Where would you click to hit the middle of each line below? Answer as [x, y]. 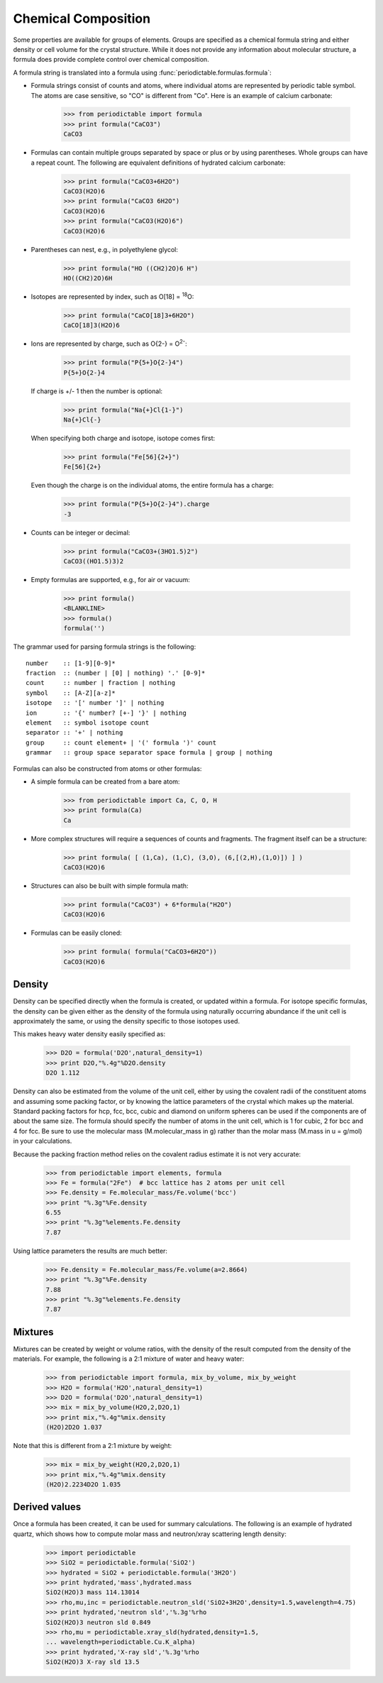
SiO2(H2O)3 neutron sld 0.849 [98, 1622]
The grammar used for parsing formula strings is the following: [105, 647]
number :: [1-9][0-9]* [71, 663]
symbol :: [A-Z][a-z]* [71, 693]
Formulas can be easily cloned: [76, 933]
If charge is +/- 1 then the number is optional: [97, 391]
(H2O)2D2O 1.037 [74, 1427]
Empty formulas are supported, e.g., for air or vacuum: [111, 580]
